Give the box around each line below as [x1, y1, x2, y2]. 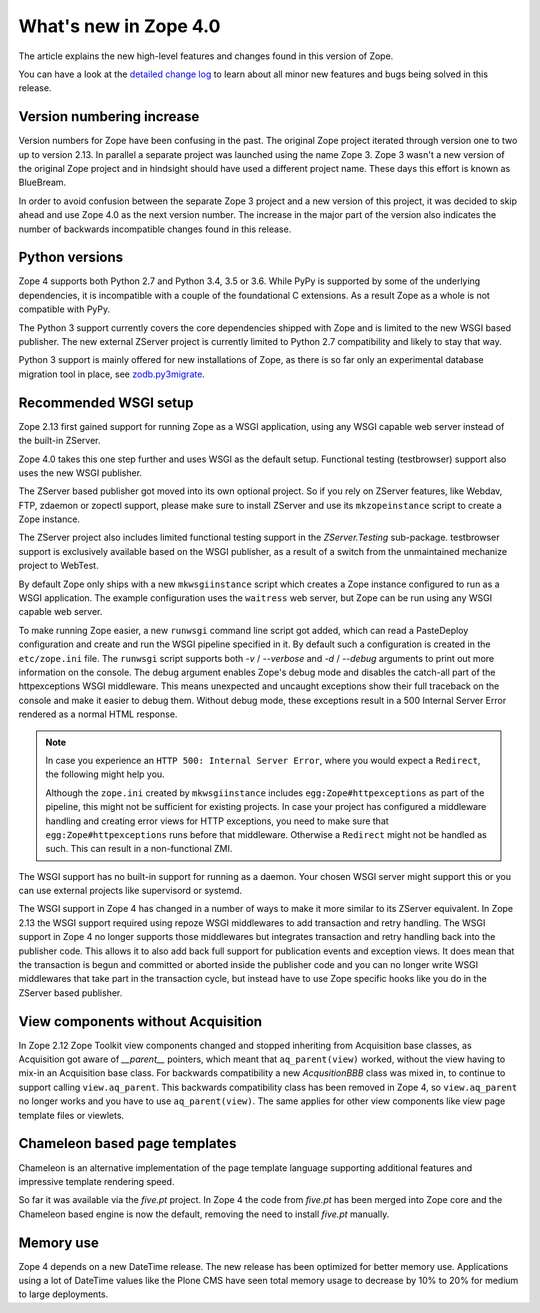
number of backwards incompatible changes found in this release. [18, 223, 292, 235]
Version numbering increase [18, 108, 200, 125]
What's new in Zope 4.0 [18, 15, 221, 37]
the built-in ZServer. [18, 435, 101, 447]
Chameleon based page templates [18, 1135, 237, 1152]
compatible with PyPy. [18, 303, 111, 315]
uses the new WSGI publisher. [18, 466, 143, 479]
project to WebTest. [18, 560, 99, 572]
